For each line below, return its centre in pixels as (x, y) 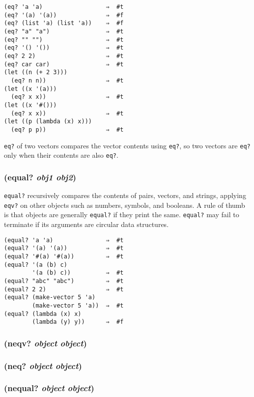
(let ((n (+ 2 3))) (36, 72)
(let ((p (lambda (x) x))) (48, 122)
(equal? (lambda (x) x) (43, 314)
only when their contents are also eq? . (61, 155)
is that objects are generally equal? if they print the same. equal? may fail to (122, 214)
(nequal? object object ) (49, 388)
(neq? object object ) (43, 365)
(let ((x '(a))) (30, 89)
